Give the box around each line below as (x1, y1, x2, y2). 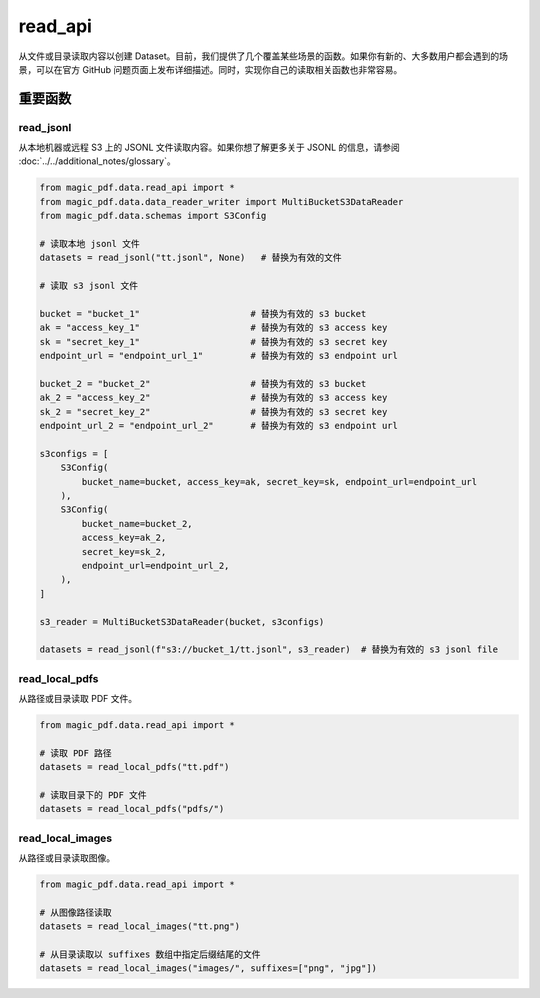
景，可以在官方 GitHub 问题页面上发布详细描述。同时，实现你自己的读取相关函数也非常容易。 (18, 63, 403, 75)
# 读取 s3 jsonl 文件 (39, 280, 139, 292)
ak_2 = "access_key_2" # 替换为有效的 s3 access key (39, 392, 388, 404)
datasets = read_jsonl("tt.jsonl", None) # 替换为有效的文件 (39, 252, 342, 264)
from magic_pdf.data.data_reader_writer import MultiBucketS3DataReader (39, 196, 404, 207)
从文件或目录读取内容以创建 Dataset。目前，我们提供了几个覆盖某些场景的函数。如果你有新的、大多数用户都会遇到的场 (18, 50, 509, 62)
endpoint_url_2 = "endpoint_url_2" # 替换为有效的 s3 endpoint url (39, 420, 399, 432)
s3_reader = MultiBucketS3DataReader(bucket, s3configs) (39, 616, 325, 627)
